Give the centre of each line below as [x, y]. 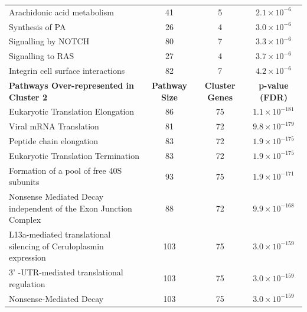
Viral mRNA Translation [54, 126]
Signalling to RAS [42, 56]
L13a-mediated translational [60, 234]
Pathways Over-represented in [72, 85]
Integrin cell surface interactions [67, 71]
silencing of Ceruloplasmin [56, 246]
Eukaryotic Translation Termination [74, 155]
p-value [274, 85]
